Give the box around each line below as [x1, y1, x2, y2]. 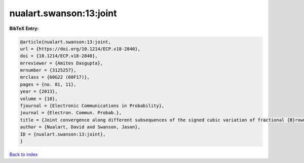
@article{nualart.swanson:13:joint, [20, 39, 111, 45]
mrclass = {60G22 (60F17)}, [20, 74, 90, 80]
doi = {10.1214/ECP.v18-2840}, [20, 53, 98, 59]
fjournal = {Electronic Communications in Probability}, [20, 103, 165, 109]
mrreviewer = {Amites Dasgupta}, [20, 60, 103, 66]
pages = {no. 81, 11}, [20, 81, 77, 87]
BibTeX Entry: [9, 25, 39, 31]
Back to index [9, 151, 38, 157]
